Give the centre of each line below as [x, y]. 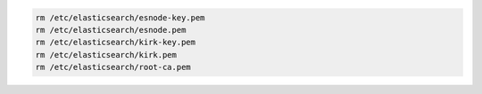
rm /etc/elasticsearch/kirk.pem [106, 55]
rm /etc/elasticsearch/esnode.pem [111, 30]
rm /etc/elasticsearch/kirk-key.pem [116, 43]
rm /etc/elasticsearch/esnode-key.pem [120, 17]
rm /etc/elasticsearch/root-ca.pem [113, 67]
